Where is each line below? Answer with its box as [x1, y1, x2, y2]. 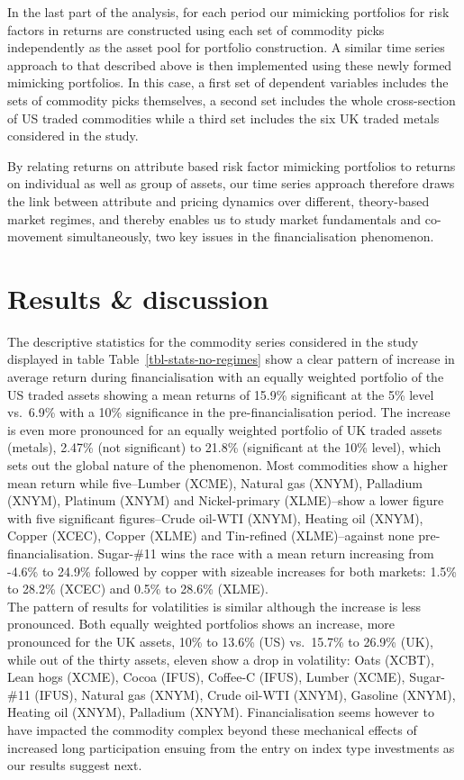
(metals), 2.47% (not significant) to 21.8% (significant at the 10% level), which [7, 438, 441, 457]
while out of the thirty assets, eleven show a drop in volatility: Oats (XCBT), [7, 649, 434, 668]
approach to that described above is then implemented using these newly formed [7, 55, 452, 74]
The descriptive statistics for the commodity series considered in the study [7, 331, 419, 350]
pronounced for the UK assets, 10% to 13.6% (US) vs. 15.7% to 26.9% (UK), [7, 631, 433, 650]
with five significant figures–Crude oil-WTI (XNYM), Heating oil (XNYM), [7, 508, 423, 527]
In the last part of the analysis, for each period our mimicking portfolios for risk [7, 3, 450, 21]
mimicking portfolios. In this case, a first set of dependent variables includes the [7, 73, 449, 92]
